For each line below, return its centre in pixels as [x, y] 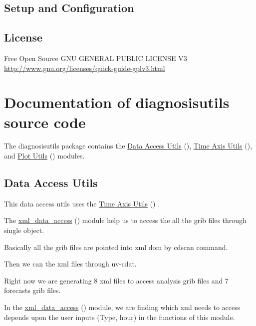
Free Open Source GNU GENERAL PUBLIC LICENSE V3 [96, 58]
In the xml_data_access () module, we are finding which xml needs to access [122, 307]
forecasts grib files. [32, 290]
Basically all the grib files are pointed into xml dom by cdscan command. [116, 247]
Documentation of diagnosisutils [117, 102]
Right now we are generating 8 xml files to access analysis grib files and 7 [116, 280]
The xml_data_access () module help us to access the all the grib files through [125, 220]
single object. [24, 230]
